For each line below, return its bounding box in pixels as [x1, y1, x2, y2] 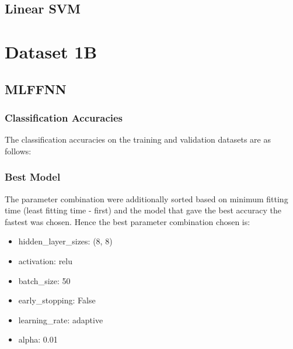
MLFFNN [5, 80, 67, 98]
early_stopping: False [18, 294, 96, 306]
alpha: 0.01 [18, 333, 58, 345]
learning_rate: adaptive [18, 313, 103, 326]
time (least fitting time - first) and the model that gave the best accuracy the [5, 204, 281, 216]
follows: [5, 144, 32, 157]
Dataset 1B [5, 39, 97, 63]
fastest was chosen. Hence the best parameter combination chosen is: [5, 215, 250, 227]
